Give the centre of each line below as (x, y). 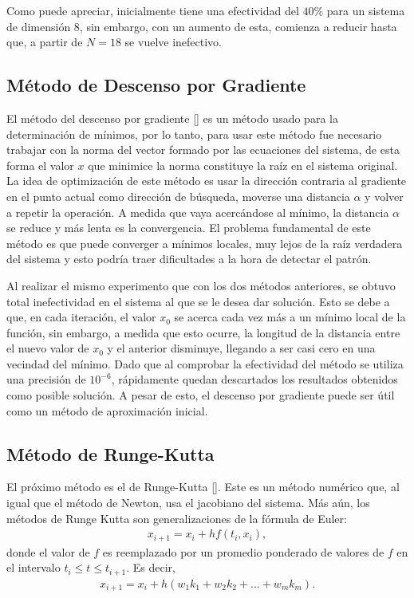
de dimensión (39, 26)
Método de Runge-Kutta (110, 453)
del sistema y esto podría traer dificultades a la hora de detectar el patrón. (189, 259)
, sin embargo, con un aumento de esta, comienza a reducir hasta (238, 26)
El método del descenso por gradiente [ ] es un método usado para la (172, 118)
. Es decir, (151, 567)
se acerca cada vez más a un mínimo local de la (290, 317)
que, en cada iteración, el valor (81, 317)
